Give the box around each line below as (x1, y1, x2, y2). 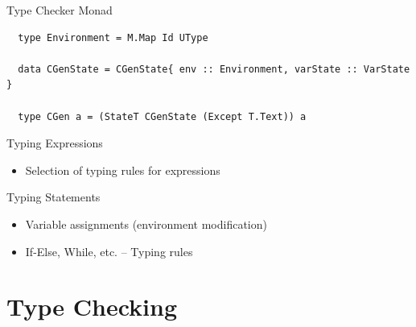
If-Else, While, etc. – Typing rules (25, 242, 193, 259)
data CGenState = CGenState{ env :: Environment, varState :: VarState (18, 63, 410, 75)
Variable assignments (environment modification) (25, 215, 267, 232)
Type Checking (6, 290, 178, 323)
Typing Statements (6, 188, 101, 205)
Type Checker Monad (6, 2, 113, 18)
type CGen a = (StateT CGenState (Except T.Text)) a (18, 110, 307, 122)
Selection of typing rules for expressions (25, 161, 220, 178)
